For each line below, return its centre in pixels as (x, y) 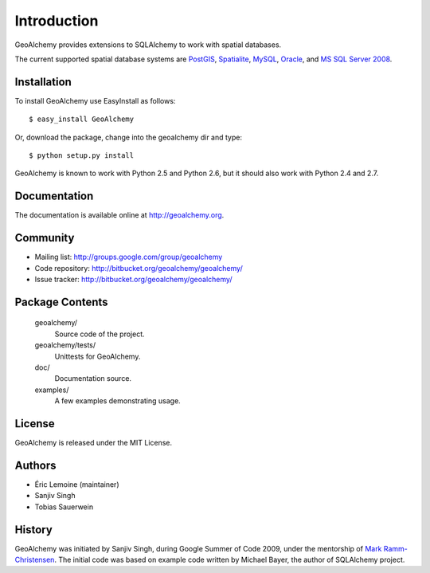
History (34, 530)
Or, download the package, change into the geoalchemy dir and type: (129, 137)
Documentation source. (93, 379)
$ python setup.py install (82, 156)
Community (45, 238)
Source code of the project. (100, 334)
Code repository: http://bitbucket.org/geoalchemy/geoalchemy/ (139, 268)
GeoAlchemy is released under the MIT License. (94, 443)
